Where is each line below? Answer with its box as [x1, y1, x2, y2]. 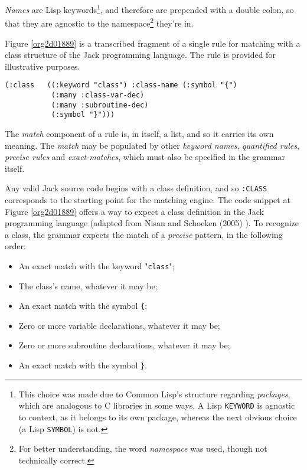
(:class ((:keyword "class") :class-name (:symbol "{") [5, 81, 237, 90]
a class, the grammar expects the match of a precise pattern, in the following [5, 228, 283, 240]
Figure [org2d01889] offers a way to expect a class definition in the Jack [5, 205, 264, 217]
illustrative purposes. [5, 60, 80, 72]
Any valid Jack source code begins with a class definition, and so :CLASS [5, 182, 267, 194]
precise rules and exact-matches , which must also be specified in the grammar [5, 151, 285, 163]
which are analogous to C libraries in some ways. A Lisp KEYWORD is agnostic [18, 399, 295, 412]
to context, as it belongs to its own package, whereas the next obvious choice [18, 410, 297, 423]
